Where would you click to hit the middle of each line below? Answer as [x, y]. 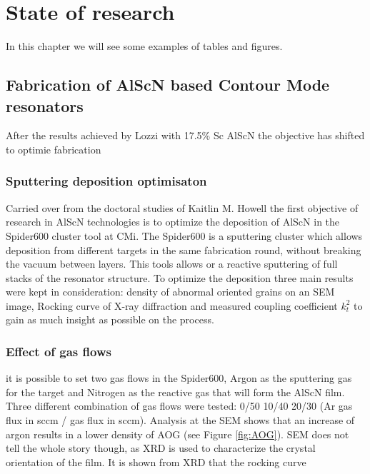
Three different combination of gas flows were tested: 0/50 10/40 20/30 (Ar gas [179, 406]
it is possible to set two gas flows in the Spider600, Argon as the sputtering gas [179, 378]
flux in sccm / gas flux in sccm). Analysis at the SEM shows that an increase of [180, 420]
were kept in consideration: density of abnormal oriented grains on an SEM [170, 292]
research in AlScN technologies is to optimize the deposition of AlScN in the [173, 222]
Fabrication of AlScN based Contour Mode [168, 85]
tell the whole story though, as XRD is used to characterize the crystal [161, 448]
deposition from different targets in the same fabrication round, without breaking [184, 249]
